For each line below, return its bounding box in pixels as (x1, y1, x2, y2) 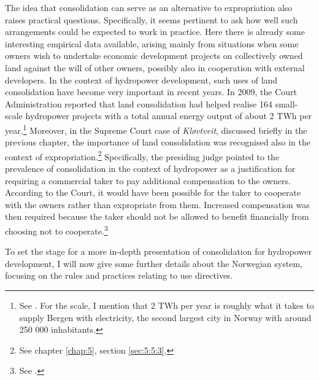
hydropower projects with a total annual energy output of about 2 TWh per (25, 109, 312, 122)
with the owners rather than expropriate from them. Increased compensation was (5, 198, 310, 211)
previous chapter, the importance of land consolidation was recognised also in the (5, 136, 310, 149)
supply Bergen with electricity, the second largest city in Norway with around (19, 311, 312, 324)
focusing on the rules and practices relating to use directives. (5, 269, 233, 282)
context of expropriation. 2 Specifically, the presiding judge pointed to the (5, 148, 280, 163)
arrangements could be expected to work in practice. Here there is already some (5, 25, 305, 38)
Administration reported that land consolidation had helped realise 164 (5, 97, 273, 110)
